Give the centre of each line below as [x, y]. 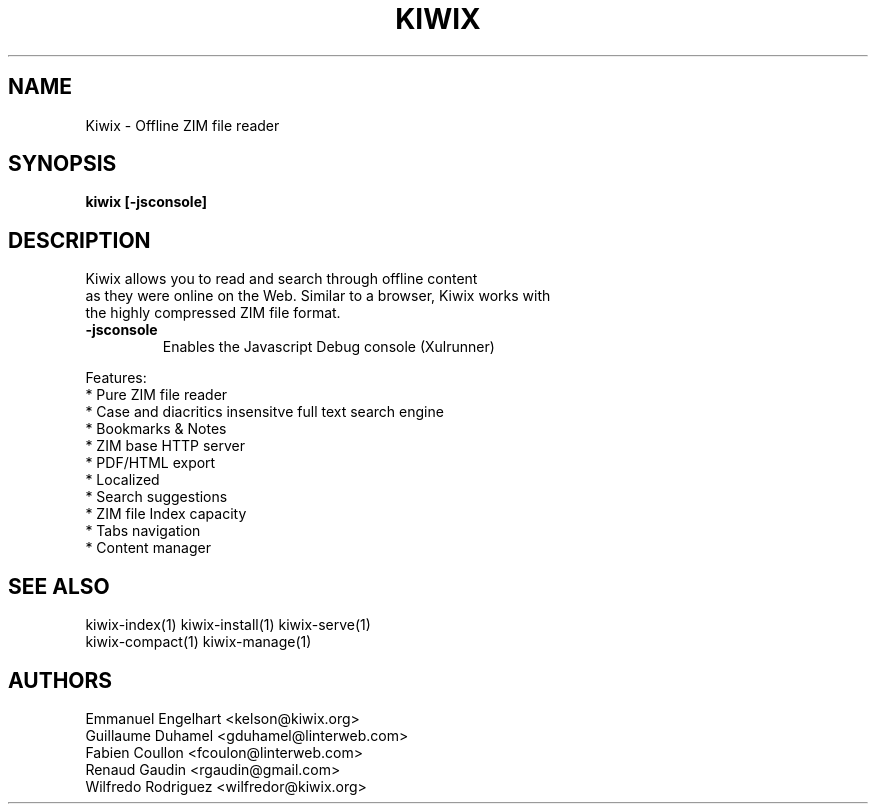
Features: [116, 378]
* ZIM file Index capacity [166, 514]
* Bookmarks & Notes [156, 429]
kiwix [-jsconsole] [146, 202]
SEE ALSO [59, 586]
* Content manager [148, 548]
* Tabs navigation [143, 531]
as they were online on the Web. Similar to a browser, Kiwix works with [318, 296]
